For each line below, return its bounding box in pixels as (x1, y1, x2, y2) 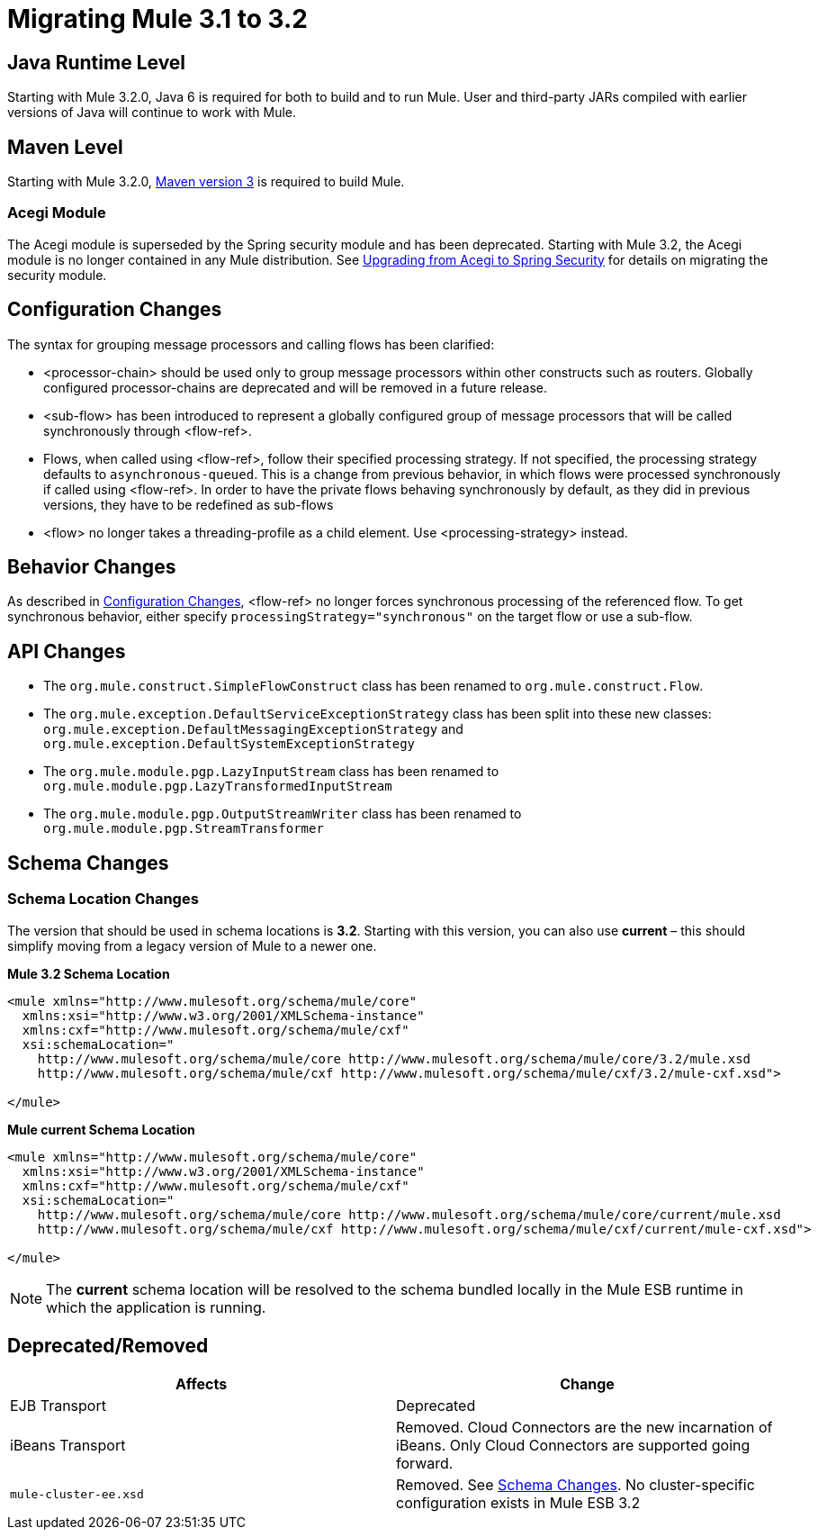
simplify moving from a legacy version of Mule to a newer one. (7, 937, 377, 954)
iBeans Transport (10, 1436, 126, 1455)
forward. (396, 1454, 454, 1473)
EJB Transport (10, 1397, 106, 1415)
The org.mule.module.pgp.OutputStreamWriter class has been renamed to (43, 806, 522, 822)
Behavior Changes (7, 556, 176, 579)
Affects (175, 1375, 228, 1394)
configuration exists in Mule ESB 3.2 (396, 1494, 641, 1513)
